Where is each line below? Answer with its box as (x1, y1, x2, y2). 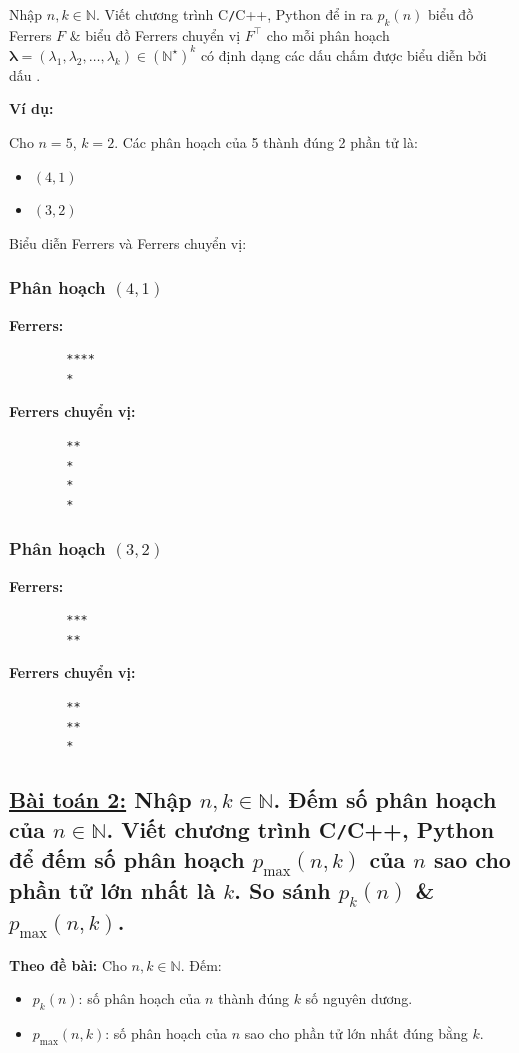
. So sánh (234, 874, 331, 905)
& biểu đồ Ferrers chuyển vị (69, 24, 241, 45)
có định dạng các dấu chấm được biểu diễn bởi (200, 44, 487, 65)
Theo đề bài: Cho (9, 954, 127, 975)
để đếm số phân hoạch (9, 843, 245, 874)
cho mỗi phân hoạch (266, 24, 390, 45)
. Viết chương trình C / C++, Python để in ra (95, 4, 373, 24)
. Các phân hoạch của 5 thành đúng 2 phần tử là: (114, 132, 418, 153)
